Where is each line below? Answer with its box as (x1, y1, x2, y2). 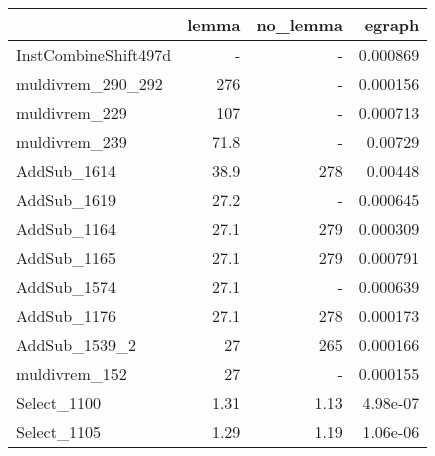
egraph (364, 13, 420, 36)
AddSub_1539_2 (16, 333, 137, 356)
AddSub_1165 (16, 246, 117, 269)
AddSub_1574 (16, 275, 117, 298)
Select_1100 (16, 391, 101, 414)
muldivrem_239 (16, 130, 127, 153)
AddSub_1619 (16, 188, 117, 211)
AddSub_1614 (16, 159, 117, 182)
